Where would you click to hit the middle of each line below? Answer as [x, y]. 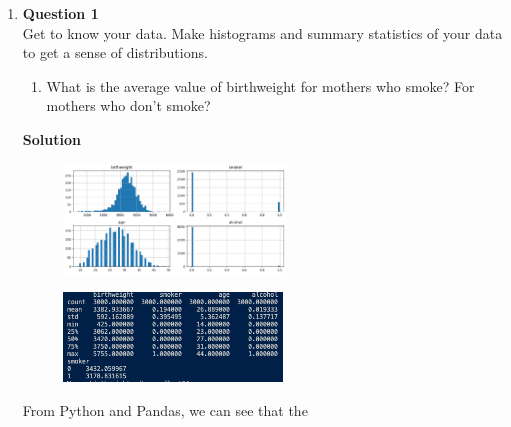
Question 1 [60, 13]
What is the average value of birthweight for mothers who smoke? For [260, 85]
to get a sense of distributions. [115, 52]
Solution [51, 138]
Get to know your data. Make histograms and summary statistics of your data [262, 32]
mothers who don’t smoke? [128, 105]
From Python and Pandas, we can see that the [165, 409]
